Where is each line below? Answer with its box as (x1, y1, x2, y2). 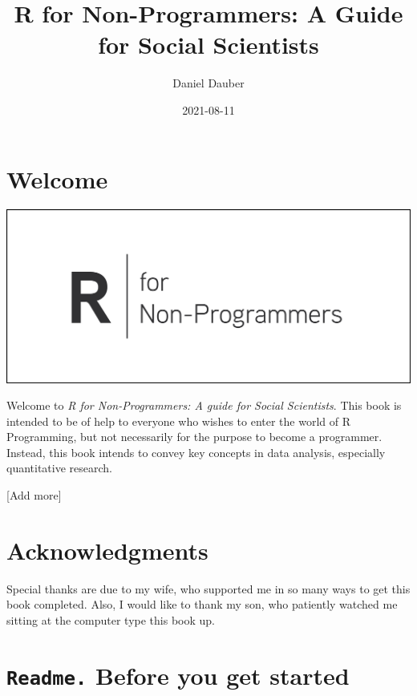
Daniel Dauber (172, 75, 245, 91)
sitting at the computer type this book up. (6, 611, 215, 628)
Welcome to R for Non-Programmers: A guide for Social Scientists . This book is (6, 397, 402, 414)
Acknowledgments (6, 533, 208, 566)
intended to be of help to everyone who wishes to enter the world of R (6, 412, 350, 429)
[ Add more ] (6, 487, 62, 504)
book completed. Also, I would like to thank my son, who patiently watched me (6, 596, 398, 613)
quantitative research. (6, 459, 112, 476)
